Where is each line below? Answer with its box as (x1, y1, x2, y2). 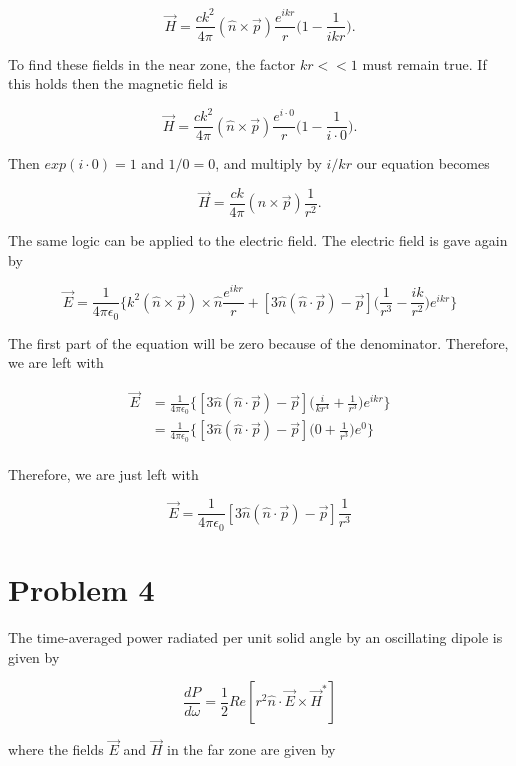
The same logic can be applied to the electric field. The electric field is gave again (8, 229, 508, 250)
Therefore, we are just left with (8, 463, 199, 484)
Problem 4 (8, 569, 155, 610)
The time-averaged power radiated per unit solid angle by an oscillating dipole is (8, 626, 503, 647)
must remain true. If (362, 53, 487, 74)
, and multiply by (215, 153, 322, 174)
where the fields (8, 739, 104, 760)
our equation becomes (356, 153, 490, 174)
